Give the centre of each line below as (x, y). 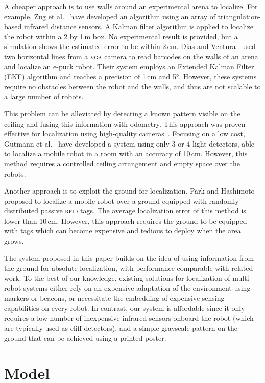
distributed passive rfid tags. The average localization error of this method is (125, 211)
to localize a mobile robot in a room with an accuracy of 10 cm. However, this (126, 153)
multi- (242, 278)
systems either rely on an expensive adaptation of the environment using (137, 288)
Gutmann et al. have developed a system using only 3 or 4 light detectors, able (129, 143)
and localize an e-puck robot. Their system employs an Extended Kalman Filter (129, 66)
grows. (14, 241)
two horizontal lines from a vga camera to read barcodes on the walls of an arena (131, 56)
